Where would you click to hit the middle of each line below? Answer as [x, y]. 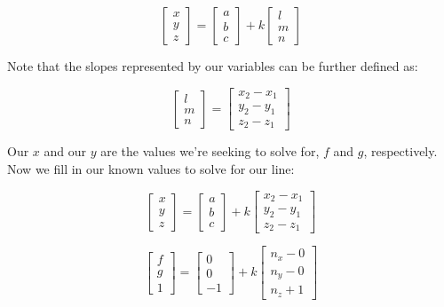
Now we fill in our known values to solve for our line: [151, 169]
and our [65, 151]
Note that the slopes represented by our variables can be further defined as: [213, 66]
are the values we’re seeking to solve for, [210, 151]
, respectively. [400, 151]
